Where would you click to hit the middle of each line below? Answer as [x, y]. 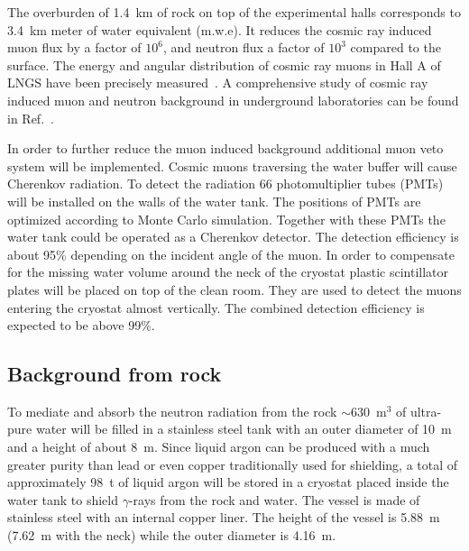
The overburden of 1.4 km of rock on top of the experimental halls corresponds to [234, 12]
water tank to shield [63, 499]
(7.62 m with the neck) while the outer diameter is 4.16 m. [172, 535]
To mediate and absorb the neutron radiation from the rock [172, 411]
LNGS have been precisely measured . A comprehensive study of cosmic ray [218, 83]
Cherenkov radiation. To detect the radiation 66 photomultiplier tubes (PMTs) [225, 184]
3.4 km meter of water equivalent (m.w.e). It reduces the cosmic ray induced [220, 29]
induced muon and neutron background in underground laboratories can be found [233, 100]
